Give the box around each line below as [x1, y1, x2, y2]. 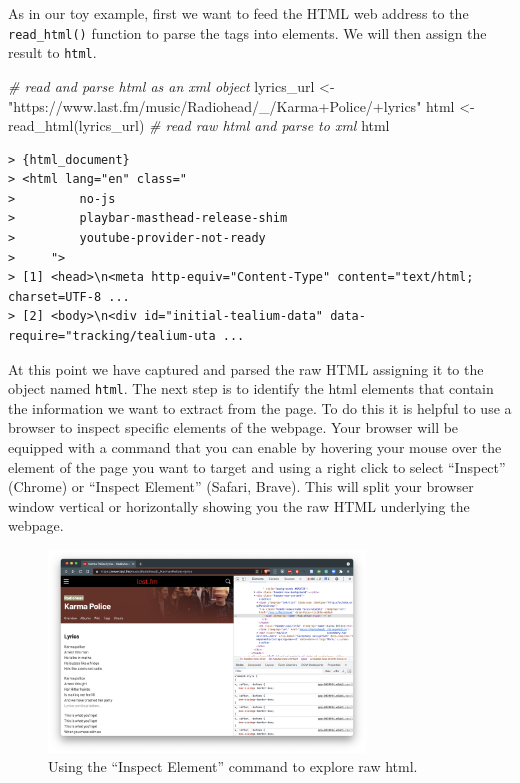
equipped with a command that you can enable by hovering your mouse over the [8, 437, 502, 458]
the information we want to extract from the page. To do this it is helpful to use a [8, 397, 512, 418]
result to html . [8, 42, 97, 63]
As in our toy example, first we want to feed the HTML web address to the [8, 3, 469, 23]
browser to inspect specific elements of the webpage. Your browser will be [8, 417, 459, 438]
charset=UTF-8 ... [8, 289, 130, 304]
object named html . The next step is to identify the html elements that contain [8, 378, 494, 399]
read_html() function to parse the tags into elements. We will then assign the [8, 22, 487, 43]
